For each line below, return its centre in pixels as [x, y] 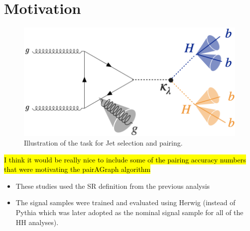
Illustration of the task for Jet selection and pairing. [103, 143]
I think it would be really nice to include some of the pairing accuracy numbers [125, 159]
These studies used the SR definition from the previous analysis [113, 186]
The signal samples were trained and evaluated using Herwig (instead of [125, 202]
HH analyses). [37, 222]
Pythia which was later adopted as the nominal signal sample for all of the [129, 212]
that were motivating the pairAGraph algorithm [77, 169]
